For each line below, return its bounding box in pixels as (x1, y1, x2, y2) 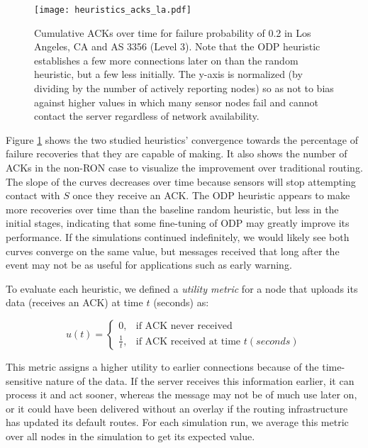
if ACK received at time (135, 336, 241, 347)
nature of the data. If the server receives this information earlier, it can (45, 373, 355, 388)
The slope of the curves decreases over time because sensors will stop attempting (6, 174, 356, 189)
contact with (6, 188, 60, 203)
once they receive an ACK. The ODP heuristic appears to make (72, 188, 350, 203)
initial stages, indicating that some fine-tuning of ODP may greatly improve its (6, 215, 350, 230)
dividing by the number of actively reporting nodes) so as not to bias (34, 81, 334, 96)
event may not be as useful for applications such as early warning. (6, 257, 292, 272)
